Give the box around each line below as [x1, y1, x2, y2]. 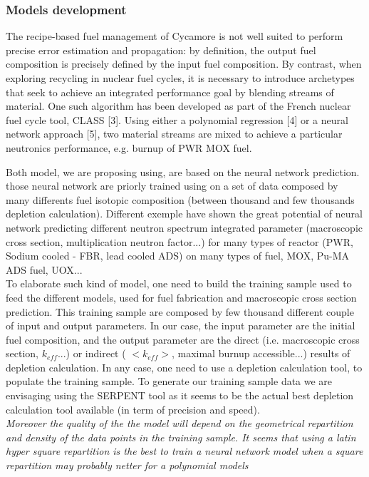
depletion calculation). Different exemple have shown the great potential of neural [6, 206, 363, 221]
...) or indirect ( [57, 346, 126, 361]
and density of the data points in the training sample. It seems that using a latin [6, 429, 356, 444]
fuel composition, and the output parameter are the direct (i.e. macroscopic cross [6, 332, 360, 347]
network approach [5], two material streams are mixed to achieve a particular [6, 126, 343, 141]
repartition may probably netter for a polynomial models [6, 458, 249, 473]
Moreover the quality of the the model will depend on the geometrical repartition [6, 416, 353, 431]
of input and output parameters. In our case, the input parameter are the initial [6, 318, 355, 333]
